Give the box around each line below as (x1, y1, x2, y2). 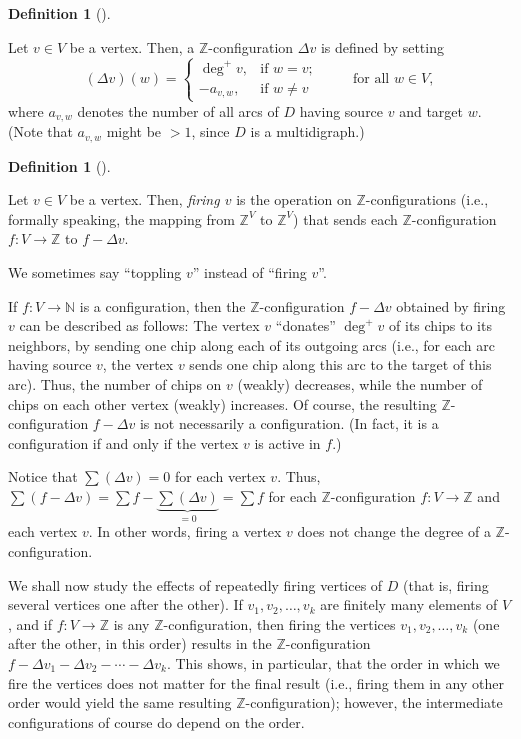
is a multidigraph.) (250, 121, 365, 142)
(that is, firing (403, 574, 489, 595)
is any (113, 613, 150, 634)
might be (106, 121, 162, 142)
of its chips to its (389, 315, 492, 336)
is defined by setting (320, 36, 444, 57)
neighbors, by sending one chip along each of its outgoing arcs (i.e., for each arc (8, 334, 495, 355)
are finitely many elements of (320, 594, 498, 615)
